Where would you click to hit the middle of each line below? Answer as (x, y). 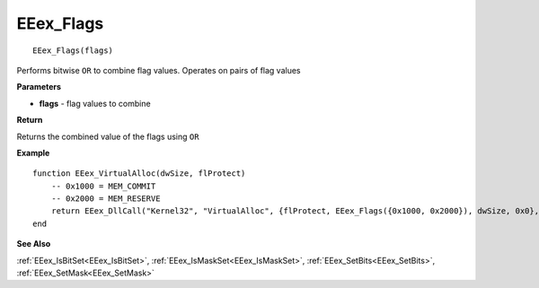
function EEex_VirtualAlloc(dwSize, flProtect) (139, 174)
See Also (34, 244)
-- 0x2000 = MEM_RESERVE (106, 199)
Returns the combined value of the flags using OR (108, 136)
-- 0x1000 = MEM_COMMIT (103, 186)
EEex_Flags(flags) (73, 50)
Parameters (39, 87)
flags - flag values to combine (95, 103)
